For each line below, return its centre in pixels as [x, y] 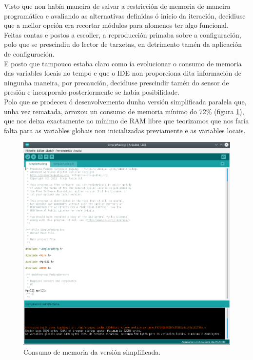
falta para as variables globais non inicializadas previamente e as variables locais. [125, 130]
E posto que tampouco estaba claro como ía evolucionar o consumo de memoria [123, 63]
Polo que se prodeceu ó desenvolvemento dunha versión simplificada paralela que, [125, 101]
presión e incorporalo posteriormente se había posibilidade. [92, 92]
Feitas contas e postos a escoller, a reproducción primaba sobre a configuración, [123, 34]
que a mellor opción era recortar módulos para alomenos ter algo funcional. [116, 25]
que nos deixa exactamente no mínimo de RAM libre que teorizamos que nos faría [126, 121]
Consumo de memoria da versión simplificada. [92, 351]
